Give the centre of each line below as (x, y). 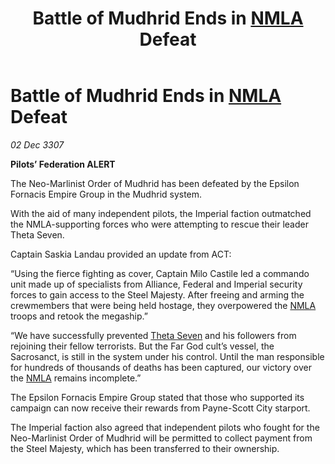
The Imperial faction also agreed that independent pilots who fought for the (165, 427)
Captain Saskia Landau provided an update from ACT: (121, 254)
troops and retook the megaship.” (79, 316)
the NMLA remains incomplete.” (76, 378)
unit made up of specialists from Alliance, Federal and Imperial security (156, 284)
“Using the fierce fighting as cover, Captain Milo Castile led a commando (160, 273)
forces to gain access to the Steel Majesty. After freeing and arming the (157, 294)
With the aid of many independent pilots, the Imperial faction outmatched (161, 213)
